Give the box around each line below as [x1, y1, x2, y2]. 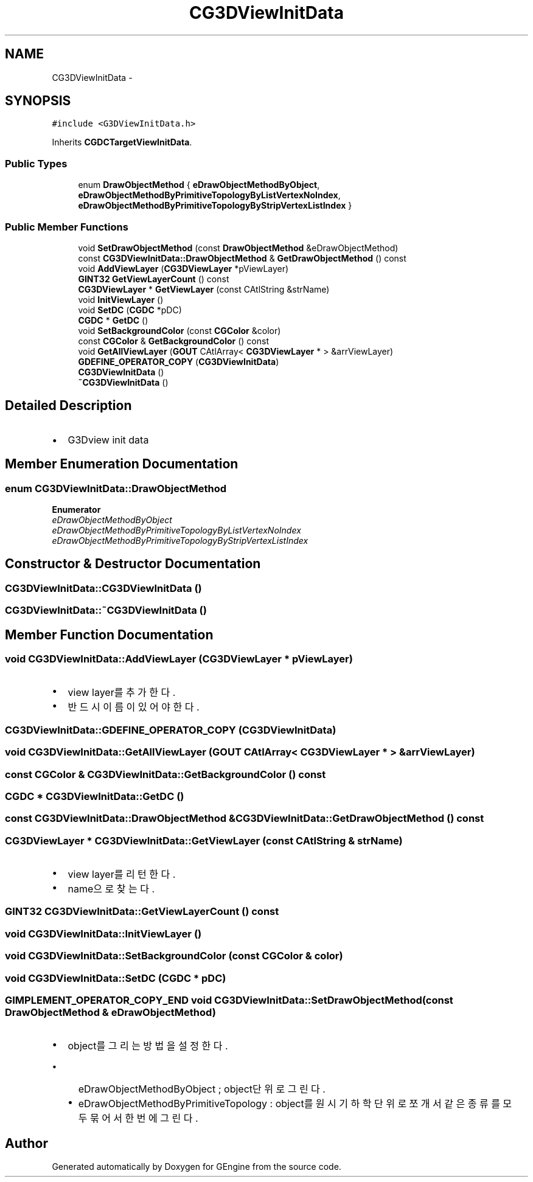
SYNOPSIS [5, 93, 71, 109]
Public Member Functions [5, 220, 128, 233]
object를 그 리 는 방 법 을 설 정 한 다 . [68, 1040, 228, 1052]
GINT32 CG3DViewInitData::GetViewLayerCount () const [5, 905, 279, 918]
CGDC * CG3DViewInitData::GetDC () [5, 790, 184, 802]
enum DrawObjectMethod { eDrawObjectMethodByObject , [78, 179, 320, 190]
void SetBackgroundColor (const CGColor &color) [78, 325, 281, 336]
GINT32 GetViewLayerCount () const [78, 273, 229, 284]
